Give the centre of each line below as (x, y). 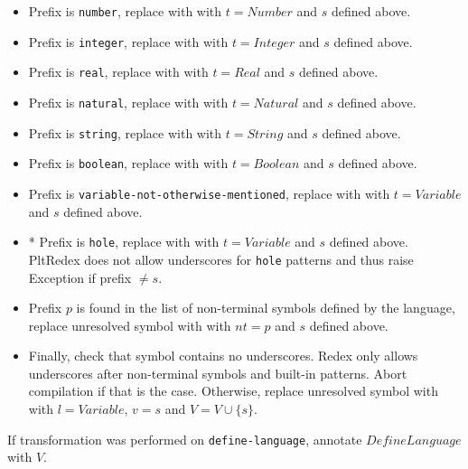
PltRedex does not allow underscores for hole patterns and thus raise (221, 259)
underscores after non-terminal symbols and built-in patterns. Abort (218, 373)
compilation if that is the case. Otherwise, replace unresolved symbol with (233, 391)
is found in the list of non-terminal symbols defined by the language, (266, 308)
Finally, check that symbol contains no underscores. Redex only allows (223, 356)
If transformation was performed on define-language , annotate (185, 439)
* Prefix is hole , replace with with (124, 242)
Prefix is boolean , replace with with (128, 163)
